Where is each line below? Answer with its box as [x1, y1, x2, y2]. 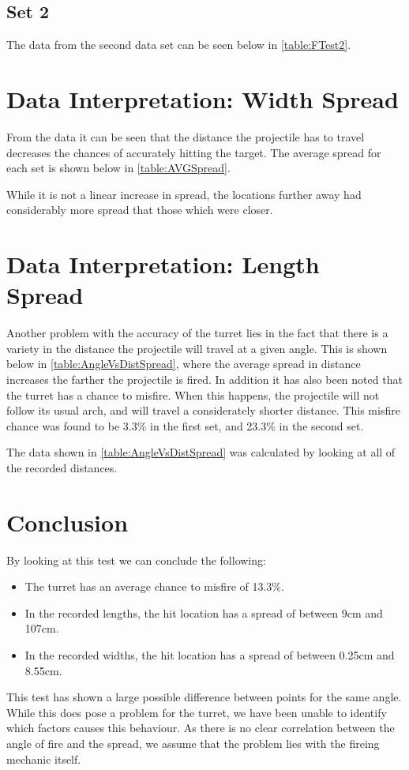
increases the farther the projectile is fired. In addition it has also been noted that [6, 370, 403, 387]
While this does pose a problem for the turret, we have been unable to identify [6, 704, 387, 720]
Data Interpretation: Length [6, 248, 320, 280]
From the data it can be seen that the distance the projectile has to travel [6, 128, 365, 145]
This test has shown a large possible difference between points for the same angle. [6, 689, 402, 705]
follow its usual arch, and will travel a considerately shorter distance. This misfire [6, 402, 400, 419]
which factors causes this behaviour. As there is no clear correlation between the [6, 719, 395, 736]
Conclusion [6, 505, 129, 538]
